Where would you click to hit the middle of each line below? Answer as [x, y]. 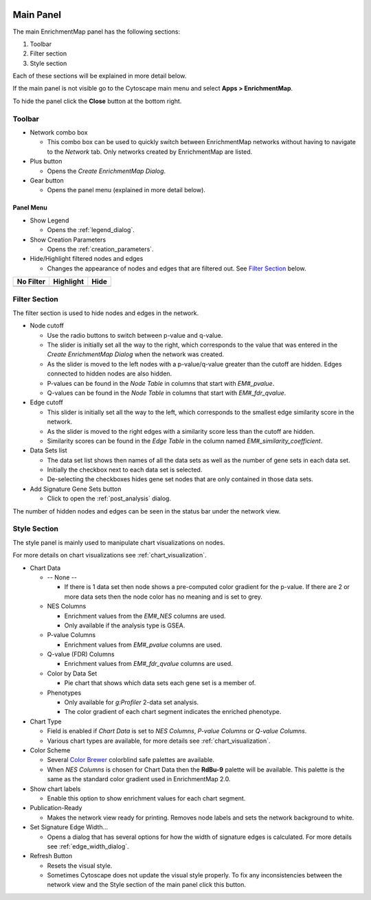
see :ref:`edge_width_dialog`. [88, 846]
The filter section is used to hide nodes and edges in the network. [106, 313]
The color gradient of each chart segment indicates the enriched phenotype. [173, 712]
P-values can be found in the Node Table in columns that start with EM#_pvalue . [161, 383]
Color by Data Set [72, 673]
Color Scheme [50, 750]
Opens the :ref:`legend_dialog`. [91, 230]
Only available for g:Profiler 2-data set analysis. [132, 702]
